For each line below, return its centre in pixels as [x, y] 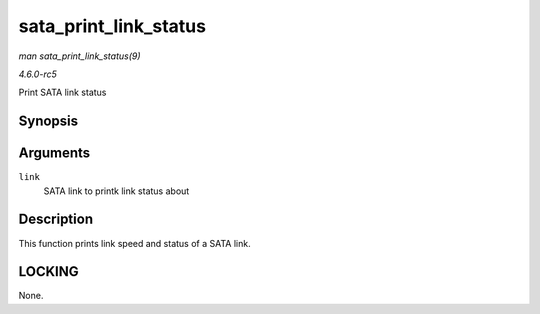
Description [56, 219]
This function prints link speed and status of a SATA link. [134, 243]
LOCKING [48, 271]
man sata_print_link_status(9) [79, 56]
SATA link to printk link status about [116, 191]
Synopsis [48, 121]
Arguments [54, 153]
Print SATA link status [62, 92]
